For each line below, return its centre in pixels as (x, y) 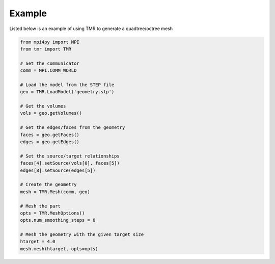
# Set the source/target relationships (70, 156)
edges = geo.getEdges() (50, 142)
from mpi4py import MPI (50, 42)
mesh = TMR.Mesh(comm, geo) (55, 192)
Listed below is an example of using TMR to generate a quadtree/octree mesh (91, 29)
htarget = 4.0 (38, 242)
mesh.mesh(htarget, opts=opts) (59, 249)
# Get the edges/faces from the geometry (73, 128)
